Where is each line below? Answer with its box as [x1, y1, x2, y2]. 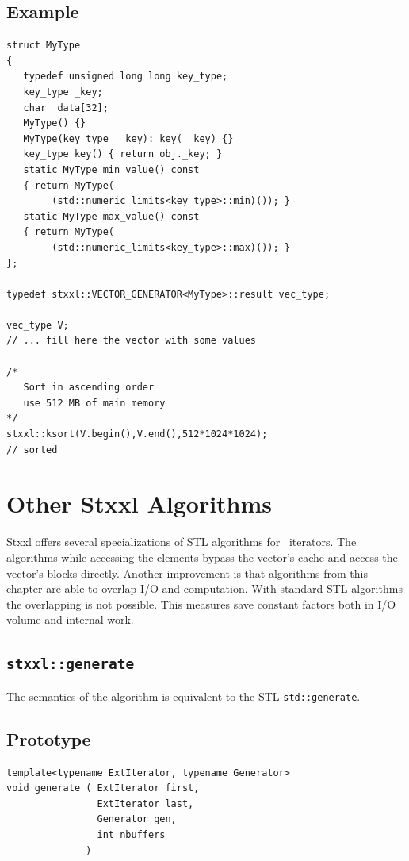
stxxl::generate [6, 655, 135, 673]
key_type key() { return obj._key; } [23, 148, 223, 160]
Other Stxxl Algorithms [6, 487, 273, 520]
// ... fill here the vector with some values [6, 335, 256, 347]
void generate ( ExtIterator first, [6, 782, 200, 794]
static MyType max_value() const [23, 210, 200, 222]
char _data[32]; [23, 102, 109, 113]
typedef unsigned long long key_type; [23, 71, 228, 83]
